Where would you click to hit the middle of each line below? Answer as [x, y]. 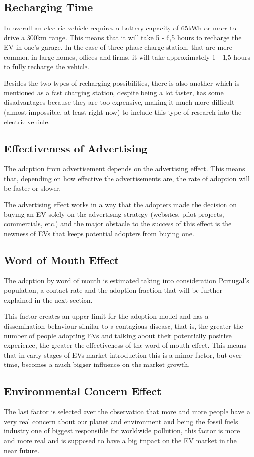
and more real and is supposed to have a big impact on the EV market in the [120, 441]
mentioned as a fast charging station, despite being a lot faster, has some [114, 92]
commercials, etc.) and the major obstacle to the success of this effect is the [118, 224]
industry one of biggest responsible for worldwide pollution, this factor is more [122, 431]
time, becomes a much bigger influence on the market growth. [97, 364]
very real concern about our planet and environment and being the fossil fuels [121, 421]
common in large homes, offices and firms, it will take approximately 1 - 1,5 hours [127, 56]
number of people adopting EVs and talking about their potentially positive [118, 335]
